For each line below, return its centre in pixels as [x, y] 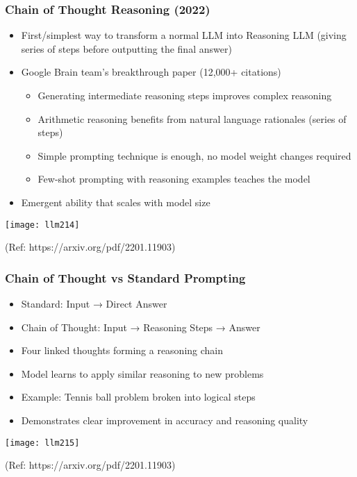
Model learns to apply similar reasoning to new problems [142, 373]
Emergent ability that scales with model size [116, 202]
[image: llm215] [42, 443]
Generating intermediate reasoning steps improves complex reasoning [185, 95]
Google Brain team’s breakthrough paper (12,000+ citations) [151, 72]
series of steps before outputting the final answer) [126, 48]
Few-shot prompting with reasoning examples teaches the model [174, 179]
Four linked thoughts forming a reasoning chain [122, 350]
